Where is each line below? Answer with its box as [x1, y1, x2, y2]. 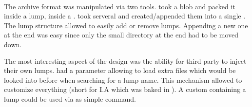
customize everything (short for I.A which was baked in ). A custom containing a [4, 84, 246, 94]
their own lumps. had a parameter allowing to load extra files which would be [4, 65, 236, 75]
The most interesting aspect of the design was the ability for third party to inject [4, 55, 247, 66]
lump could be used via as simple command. [4, 93, 136, 104]
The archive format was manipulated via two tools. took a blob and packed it [4, 1, 235, 11]
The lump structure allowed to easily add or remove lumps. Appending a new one [4, 20, 248, 30]
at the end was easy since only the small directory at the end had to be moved [4, 30, 238, 40]
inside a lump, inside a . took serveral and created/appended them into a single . [4, 11, 246, 21]
